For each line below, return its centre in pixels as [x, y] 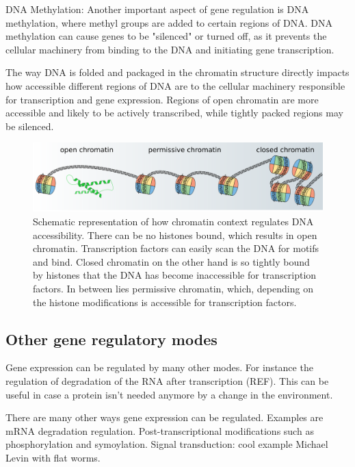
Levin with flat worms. [53, 457]
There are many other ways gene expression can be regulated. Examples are [165, 417]
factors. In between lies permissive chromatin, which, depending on [173, 288]
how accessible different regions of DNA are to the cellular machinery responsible [175, 85]
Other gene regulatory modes [111, 339]
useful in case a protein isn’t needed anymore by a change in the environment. [169, 394]
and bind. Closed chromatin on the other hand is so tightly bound [171, 261]
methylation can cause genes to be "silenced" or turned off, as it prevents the [166, 36]
